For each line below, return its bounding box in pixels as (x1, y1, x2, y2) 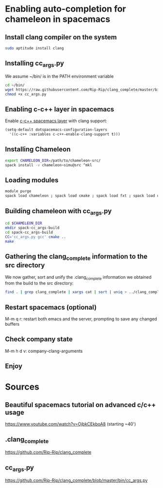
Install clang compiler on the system (5, 33, 117, 41)
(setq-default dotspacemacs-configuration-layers (5, 127, 108, 132)
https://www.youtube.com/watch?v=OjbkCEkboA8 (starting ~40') (5, 421, 136, 427)
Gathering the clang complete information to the (5, 252, 148, 262)
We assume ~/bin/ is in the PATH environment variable (5, 73, 114, 79)
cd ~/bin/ (5, 82, 25, 88)
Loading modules (5, 176, 59, 185)
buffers (5, 321, 20, 327)
